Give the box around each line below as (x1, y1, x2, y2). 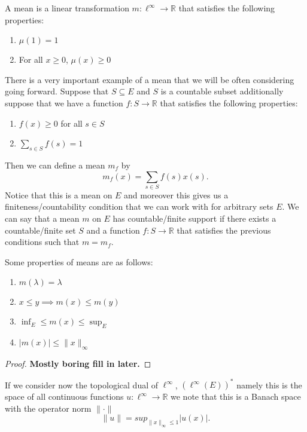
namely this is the (236, 378, 302, 391)
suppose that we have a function (5, 96, 123, 109)
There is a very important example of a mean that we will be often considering (5, 73, 294, 85)
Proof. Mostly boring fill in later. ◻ (5, 357, 151, 370)
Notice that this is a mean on (5, 188, 113, 201)
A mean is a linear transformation (5, 2, 129, 14)
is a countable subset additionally (160, 85, 284, 97)
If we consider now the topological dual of (5, 378, 159, 391)
